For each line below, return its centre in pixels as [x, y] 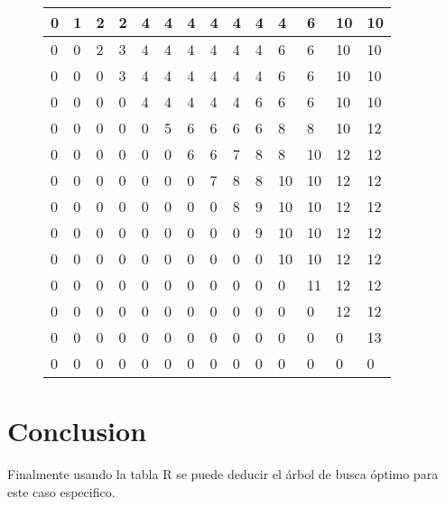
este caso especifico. [61, 491]
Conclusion [77, 431]
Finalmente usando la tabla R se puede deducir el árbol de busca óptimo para [223, 474]
